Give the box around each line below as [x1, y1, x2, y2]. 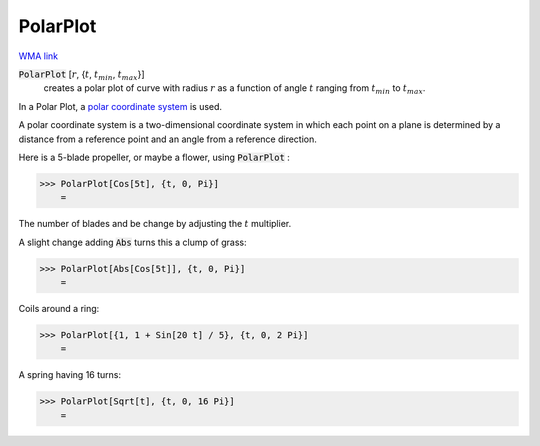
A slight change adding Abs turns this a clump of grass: [18, 236, 247, 248]
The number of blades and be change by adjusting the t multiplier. [18, 218, 292, 230]
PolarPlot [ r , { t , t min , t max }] [18, 68, 145, 82]
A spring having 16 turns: [18, 369, 122, 381]
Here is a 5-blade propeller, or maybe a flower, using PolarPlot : [18, 151, 290, 163]
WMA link [18, 50, 59, 62]
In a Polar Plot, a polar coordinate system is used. [18, 100, 223, 112]
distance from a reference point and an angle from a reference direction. [18, 133, 317, 145]
